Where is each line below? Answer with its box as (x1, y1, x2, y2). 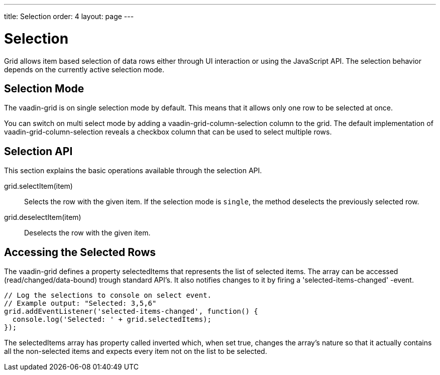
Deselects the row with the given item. (24, 228, 151, 237)
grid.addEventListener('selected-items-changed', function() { (4, 307, 258, 316)
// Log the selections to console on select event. (4, 291, 212, 300)
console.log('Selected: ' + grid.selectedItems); (12, 315, 212, 324)
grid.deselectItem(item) (4, 213, 81, 222)
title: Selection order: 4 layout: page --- (4, 12, 134, 21)
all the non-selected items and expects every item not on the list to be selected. (4, 347, 267, 356)
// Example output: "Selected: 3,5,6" (4, 299, 157, 308)
